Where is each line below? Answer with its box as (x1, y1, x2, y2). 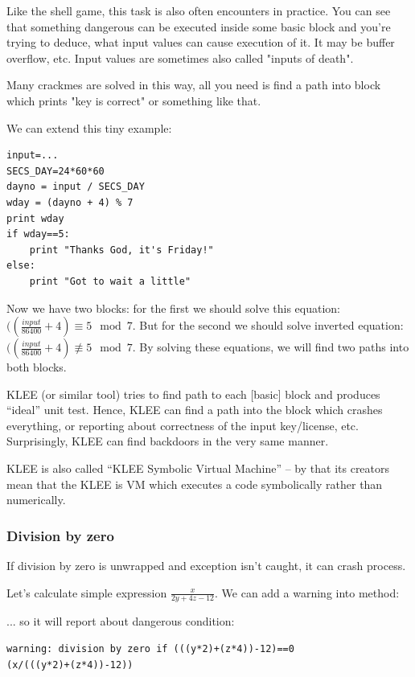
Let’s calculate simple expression (6, 584, 167, 601)
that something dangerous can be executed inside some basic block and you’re (6, 18, 391, 35)
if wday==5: (6, 228, 70, 240)
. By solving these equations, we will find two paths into (132, 338, 409, 355)
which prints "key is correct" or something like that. (6, 92, 261, 109)
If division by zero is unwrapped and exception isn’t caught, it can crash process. (6, 557, 406, 574)
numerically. (6, 491, 66, 508)
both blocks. (6, 359, 67, 375)
